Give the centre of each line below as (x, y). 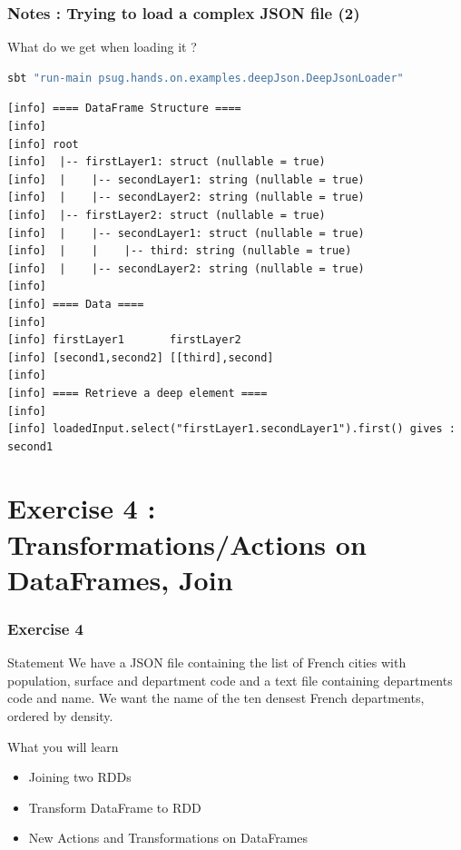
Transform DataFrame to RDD (115, 807)
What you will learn (63, 746)
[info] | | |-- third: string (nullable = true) (180, 251)
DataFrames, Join (120, 579)
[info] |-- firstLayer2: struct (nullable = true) (167, 215)
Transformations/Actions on (187, 544)
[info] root (43, 144)
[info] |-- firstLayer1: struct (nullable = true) (167, 162)
